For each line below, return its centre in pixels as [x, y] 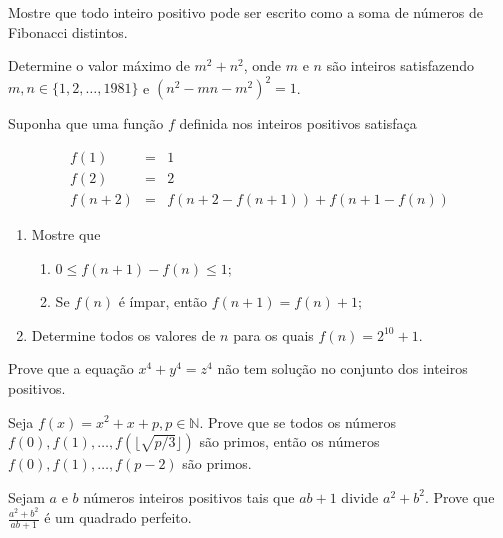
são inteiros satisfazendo [400, 65]
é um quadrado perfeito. [118, 517]
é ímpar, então [162, 301]
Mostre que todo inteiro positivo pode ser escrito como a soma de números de [246, 12]
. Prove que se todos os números [298, 421]
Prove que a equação [71, 368]
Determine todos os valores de [123, 334]
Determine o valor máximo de [99, 65]
